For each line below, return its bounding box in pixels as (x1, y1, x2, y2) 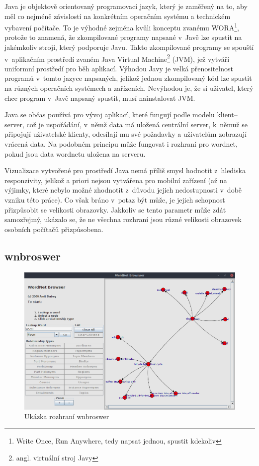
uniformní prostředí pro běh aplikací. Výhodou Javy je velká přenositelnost (4, 63, 233, 73)
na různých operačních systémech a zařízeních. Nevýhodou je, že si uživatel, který (4, 83, 254, 93)
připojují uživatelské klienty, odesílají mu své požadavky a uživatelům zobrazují (4, 129, 247, 139)
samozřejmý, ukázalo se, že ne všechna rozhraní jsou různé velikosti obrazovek (4, 214, 242, 225)
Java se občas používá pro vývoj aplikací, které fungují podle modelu (4, 109, 215, 120)
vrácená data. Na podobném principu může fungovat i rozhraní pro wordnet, (4, 139, 238, 149)
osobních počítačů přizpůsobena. (4, 224, 103, 234)
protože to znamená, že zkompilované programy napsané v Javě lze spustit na (4, 32, 242, 42)
